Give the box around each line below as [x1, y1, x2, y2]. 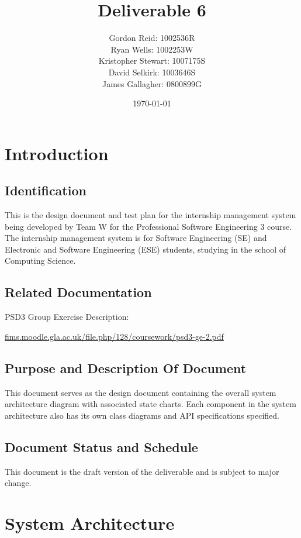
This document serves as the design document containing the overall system [5, 386, 276, 398]
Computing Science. [5, 254, 76, 267]
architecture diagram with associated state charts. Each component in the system [5, 398, 296, 410]
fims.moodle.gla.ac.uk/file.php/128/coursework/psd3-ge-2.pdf [5, 330, 224, 342]
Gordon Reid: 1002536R [109, 32, 195, 44]
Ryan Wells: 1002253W [110, 43, 193, 55]
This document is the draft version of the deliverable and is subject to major [5, 465, 279, 477]
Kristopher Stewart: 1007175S [98, 54, 206, 67]
